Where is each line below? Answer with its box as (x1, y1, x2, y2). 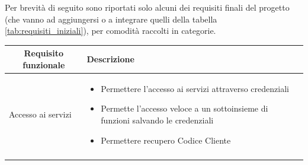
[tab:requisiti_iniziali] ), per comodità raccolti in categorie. (5, 24, 216, 37)
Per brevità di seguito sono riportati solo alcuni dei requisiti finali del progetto (5, 1, 290, 13)
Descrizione (86, 53, 134, 65)
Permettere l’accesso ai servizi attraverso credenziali (101, 82, 289, 94)
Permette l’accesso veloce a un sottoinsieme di (101, 102, 268, 115)
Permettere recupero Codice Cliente (101, 134, 231, 146)
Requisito (24, 47, 63, 59)
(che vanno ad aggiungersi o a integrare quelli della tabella (5, 12, 217, 25)
